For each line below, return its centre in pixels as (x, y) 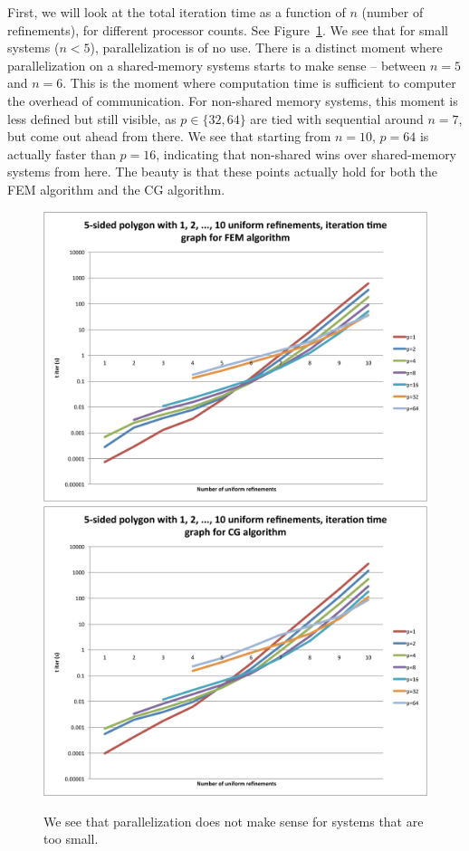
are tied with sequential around (337, 118)
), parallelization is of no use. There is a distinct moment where (266, 48)
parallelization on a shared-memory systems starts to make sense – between (217, 65)
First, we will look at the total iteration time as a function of (177, 12)
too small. (71, 839)
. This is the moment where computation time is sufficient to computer (259, 83)
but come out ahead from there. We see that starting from (169, 136)
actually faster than (62, 153)
